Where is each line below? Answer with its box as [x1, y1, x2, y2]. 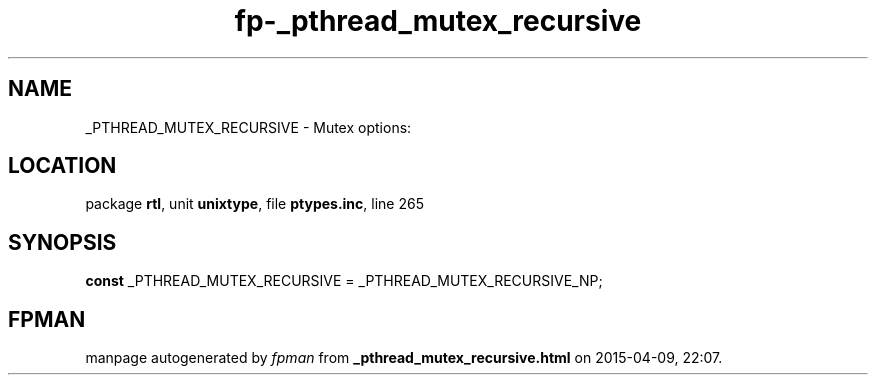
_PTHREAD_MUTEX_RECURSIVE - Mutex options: [85, 118, 412, 136]
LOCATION [8, 153, 117, 179]
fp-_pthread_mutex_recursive [234, 4, 642, 38]
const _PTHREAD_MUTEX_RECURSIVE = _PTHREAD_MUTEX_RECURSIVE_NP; [85, 272, 603, 290]
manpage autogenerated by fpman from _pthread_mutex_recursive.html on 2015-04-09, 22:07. [85, 349, 723, 367]
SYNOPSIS [8, 229, 117, 255]
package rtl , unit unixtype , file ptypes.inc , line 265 [85, 195, 424, 213]
